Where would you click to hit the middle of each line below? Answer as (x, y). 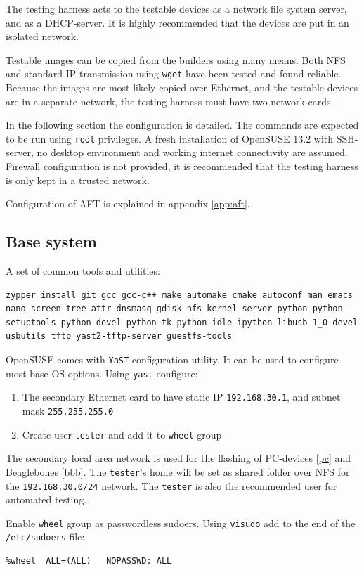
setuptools (31, 322)
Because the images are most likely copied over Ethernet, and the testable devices (182, 88)
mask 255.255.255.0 (68, 410)
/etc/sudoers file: (45, 537)
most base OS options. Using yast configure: (102, 373)
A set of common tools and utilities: (83, 271)
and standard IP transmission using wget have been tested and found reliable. (174, 73)
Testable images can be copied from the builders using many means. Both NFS (176, 59)
